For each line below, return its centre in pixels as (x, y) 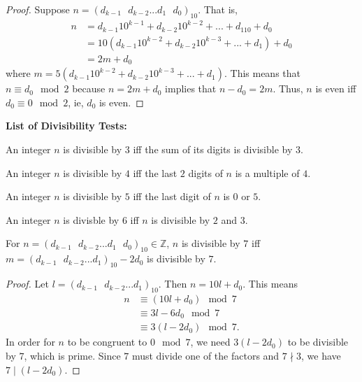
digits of (205, 172)
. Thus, (288, 89)
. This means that (262, 73)
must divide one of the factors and (205, 355)
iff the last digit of (172, 196)
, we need (210, 342)
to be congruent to (107, 342)
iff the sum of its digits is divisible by (213, 149)
